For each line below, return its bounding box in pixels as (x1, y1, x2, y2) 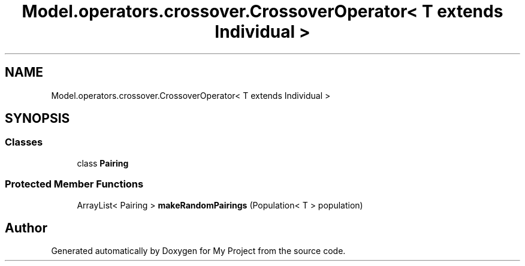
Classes (5, 136, 43, 149)
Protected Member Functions (5, 178, 144, 191)
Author (5, 220, 47, 235)
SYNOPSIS (5, 111, 70, 126)
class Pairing (77, 158, 129, 168)
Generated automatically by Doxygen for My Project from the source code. (51, 246, 346, 256)
